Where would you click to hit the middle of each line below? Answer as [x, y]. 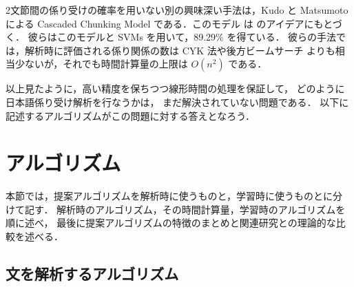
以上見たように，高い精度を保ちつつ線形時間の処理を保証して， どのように [175, 88]
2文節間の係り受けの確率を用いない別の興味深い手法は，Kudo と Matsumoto [177, 10]
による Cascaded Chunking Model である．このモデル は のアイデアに [160, 23]
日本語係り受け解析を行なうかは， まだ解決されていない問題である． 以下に [177, 102]
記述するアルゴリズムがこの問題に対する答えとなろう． [131, 115]
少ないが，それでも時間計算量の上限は [101, 64]
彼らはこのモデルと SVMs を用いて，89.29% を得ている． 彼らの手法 [182, 37]
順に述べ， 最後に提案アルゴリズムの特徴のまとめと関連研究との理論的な [171, 223]
